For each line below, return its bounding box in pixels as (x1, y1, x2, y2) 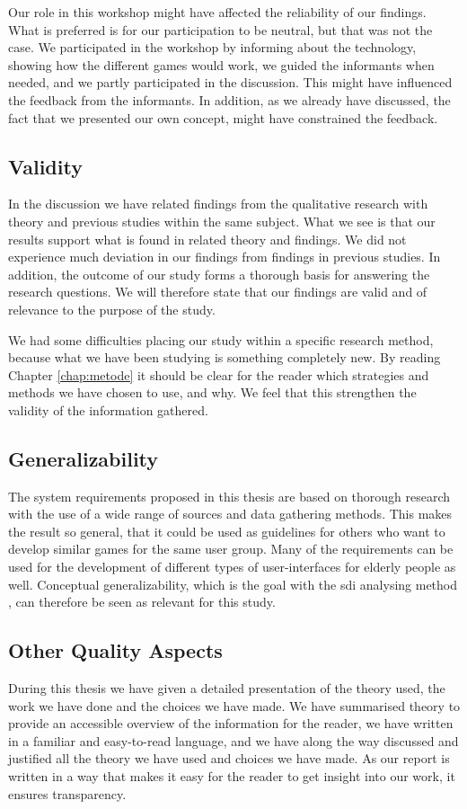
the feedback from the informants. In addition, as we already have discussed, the (8, 90, 451, 109)
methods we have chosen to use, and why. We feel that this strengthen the (8, 383, 417, 402)
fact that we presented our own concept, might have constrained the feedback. (8, 108, 438, 127)
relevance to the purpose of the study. (8, 299, 216, 318)
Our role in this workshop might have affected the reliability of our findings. (8, 3, 427, 21)
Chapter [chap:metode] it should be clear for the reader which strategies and (8, 365, 429, 384)
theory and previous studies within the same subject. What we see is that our (8, 211, 436, 230)
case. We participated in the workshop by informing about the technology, (8, 38, 417, 57)
